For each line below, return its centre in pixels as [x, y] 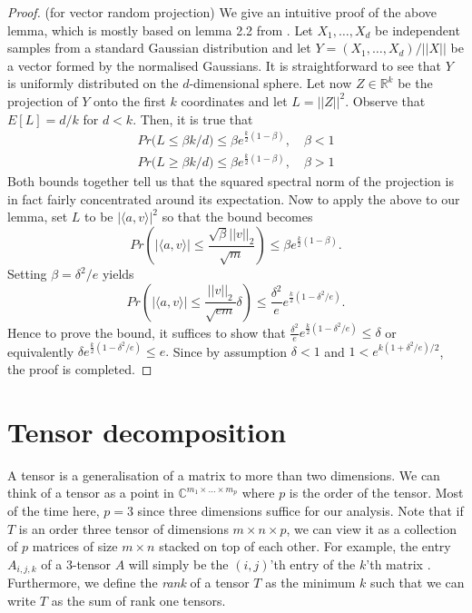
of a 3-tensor [76, 564]
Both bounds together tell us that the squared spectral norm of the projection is [231, 181]
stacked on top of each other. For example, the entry [305, 546]
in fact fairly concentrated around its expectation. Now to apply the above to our [234, 198]
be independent [418, 30]
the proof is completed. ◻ [80, 369]
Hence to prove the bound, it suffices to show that [147, 332]
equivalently [41, 351]
